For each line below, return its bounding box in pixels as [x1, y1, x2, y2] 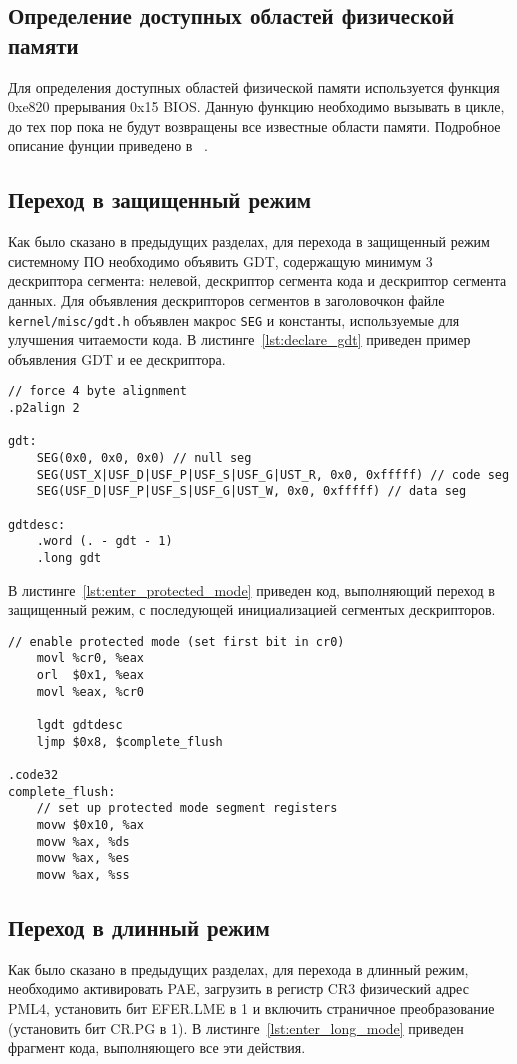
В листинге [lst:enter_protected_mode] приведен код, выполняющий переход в [8, 579, 495, 600]
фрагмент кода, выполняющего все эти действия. [8, 1037, 306, 1058]
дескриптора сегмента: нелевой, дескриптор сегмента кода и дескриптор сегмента [8, 270, 507, 291]
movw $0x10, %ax [36, 818, 145, 833]
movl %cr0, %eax [36, 651, 145, 666]
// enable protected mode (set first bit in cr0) [8, 634, 345, 649]
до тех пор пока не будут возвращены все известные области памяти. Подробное [8, 115, 501, 136]
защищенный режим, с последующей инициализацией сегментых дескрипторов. [8, 599, 496, 620]
